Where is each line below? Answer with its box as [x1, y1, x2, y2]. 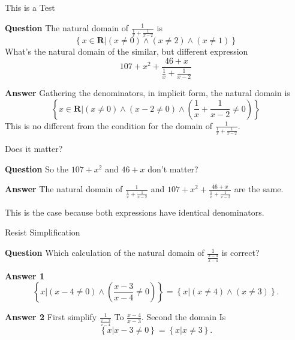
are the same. [234, 183, 284, 195]
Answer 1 [5, 269, 45, 282]
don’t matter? [147, 162, 198, 175]
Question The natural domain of [5, 21, 129, 34]
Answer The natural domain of [5, 183, 123, 195]
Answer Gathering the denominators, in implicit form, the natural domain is [5, 86, 290, 99]
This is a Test [5, 1, 55, 13]
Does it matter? [5, 142, 63, 155]
